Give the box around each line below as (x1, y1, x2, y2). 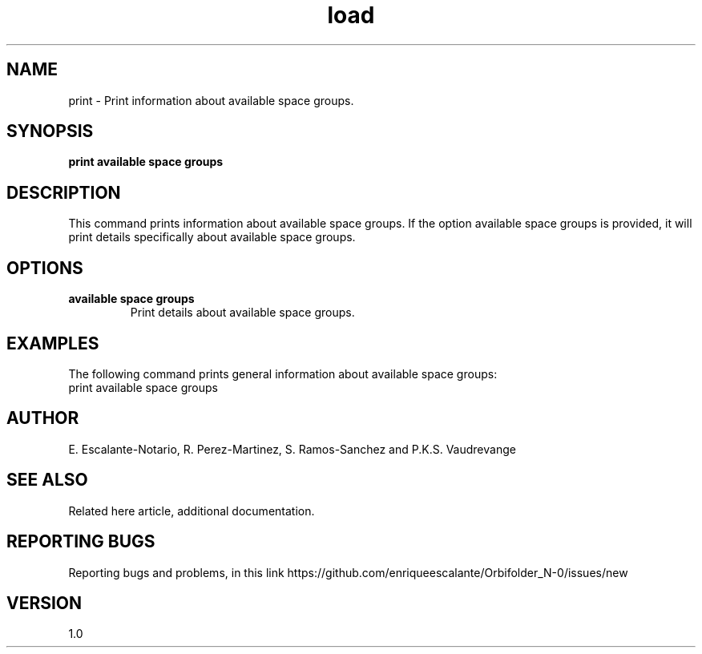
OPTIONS (6, 257, 83, 278)
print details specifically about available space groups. (68, 230, 356, 244)
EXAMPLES (6, 333, 99, 353)
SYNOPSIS (6, 121, 94, 142)
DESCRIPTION (6, 182, 121, 203)
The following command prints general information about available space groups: (68, 366, 498, 381)
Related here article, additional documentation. (68, 503, 315, 518)
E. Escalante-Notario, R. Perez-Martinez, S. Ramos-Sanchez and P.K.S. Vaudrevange (68, 442, 516, 456)
